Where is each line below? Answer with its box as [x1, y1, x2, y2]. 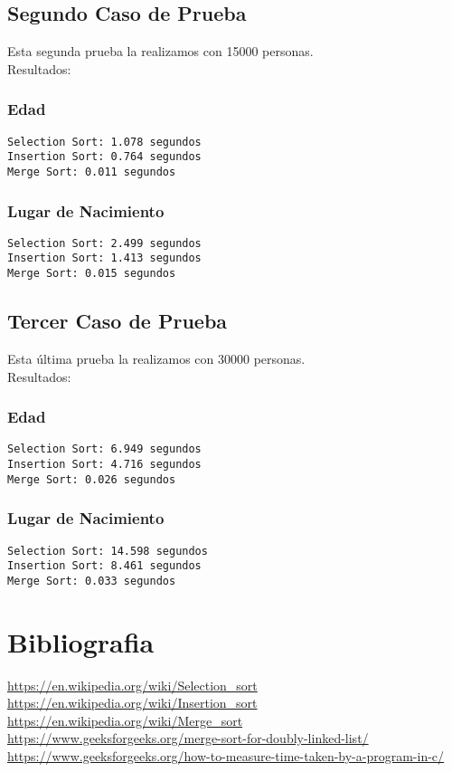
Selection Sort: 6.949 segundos [7, 443, 202, 456]
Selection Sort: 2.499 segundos [7, 236, 202, 250]
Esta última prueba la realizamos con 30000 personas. [7, 348, 306, 367]
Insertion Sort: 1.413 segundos [7, 252, 202, 265]
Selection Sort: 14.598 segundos [7, 544, 208, 558]
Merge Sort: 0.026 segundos [7, 472, 176, 486]
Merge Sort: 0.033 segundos [7, 574, 176, 587]
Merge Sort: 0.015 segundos [7, 267, 176, 281]
